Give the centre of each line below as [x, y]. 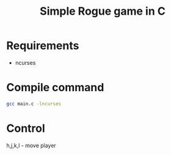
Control [26, 128]
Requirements [43, 46]
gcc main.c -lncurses [34, 104]
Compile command [55, 88]
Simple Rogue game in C [103, 11]
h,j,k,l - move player [31, 145]
